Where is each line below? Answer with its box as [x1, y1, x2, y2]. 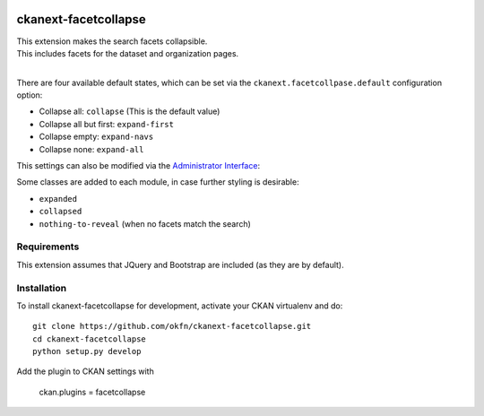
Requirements [16, 240, 80, 253]
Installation [16, 282, 67, 294]
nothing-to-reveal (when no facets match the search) [39, 218, 251, 229]
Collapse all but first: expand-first [39, 118, 175, 129]
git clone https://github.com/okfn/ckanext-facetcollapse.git [32, 321, 312, 332]
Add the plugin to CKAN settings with [16, 366, 154, 377]
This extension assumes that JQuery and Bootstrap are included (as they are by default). [16, 259, 344, 270]
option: [16, 90, 43, 100]
